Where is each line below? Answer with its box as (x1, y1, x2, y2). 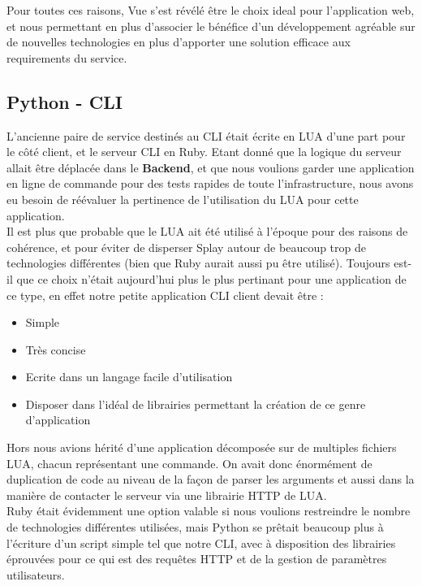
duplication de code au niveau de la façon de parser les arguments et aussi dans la (6, 471, 415, 488)
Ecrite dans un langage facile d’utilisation (25, 368, 233, 385)
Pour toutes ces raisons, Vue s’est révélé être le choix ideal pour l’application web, (6, 2, 415, 18)
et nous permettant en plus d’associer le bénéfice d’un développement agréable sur (6, 17, 416, 34)
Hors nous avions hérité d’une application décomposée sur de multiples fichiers (6, 439, 397, 456)
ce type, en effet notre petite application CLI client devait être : (6, 286, 324, 303)
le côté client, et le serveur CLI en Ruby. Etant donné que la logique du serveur (6, 143, 402, 160)
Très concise (25, 341, 86, 358)
